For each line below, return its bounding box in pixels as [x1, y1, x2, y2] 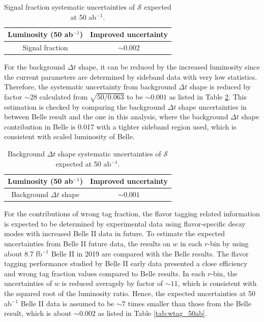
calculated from [39, 91, 88, 102]
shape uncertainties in [178, 101, 247, 112]
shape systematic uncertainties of [57, 148, 161, 159]
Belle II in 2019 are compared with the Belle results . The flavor [51, 248, 249, 259]
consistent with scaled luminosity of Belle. [4, 131, 135, 142]
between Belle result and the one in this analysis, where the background [4, 111, 228, 122]
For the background [4, 61, 66, 72]
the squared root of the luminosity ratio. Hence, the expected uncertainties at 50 [4, 287, 255, 298]
